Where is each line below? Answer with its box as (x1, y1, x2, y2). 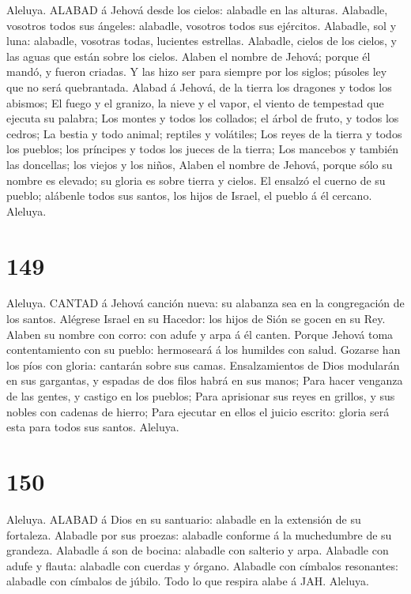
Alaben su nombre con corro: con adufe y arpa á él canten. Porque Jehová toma (6, 325, 394, 342)
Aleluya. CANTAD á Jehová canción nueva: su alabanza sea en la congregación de (6, 295, 405, 311)
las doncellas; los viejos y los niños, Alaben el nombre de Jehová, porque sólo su (6, 156, 393, 172)
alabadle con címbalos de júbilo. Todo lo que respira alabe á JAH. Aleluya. (6, 573, 369, 589)
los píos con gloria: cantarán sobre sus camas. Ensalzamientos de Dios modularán (6, 356, 400, 373)
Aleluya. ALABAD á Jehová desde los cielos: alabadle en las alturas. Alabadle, (6, 2, 388, 17)
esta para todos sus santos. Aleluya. (6, 419, 179, 435)
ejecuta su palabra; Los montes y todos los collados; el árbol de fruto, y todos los (6, 110, 399, 126)
